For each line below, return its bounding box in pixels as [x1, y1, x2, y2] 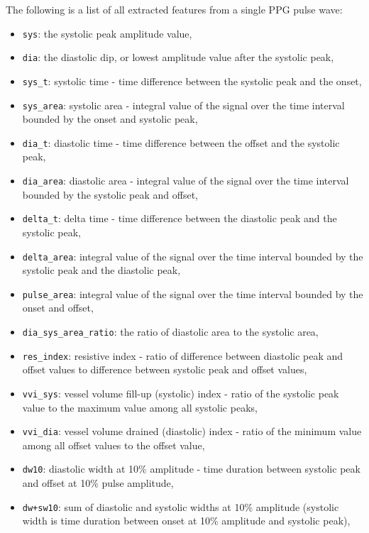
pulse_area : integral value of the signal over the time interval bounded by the [22, 286, 363, 301]
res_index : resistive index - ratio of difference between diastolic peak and [22, 348, 343, 363]
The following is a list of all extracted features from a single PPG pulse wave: [6, 2, 343, 16]
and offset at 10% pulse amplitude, [22, 476, 174, 490]
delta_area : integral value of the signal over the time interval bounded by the [22, 248, 363, 263]
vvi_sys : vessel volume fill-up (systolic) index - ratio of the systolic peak [22, 385, 339, 400]
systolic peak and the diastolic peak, [22, 263, 181, 278]
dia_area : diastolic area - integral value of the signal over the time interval [22, 173, 349, 188]
